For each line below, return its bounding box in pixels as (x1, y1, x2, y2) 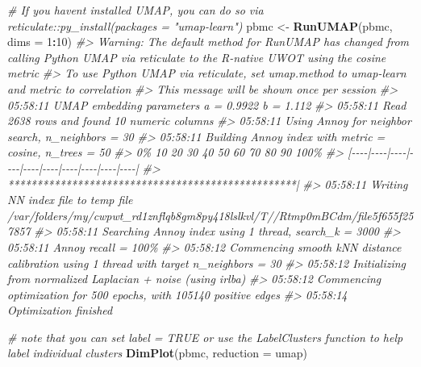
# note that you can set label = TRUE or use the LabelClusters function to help (7, 328, 403, 345)
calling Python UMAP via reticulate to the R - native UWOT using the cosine (7, 48, 386, 65)
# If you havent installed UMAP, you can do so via (7, 2, 264, 18)
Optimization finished (7, 302, 113, 319)
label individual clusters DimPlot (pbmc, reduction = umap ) (7, 344, 307, 361)
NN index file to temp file (7, 191, 133, 208)
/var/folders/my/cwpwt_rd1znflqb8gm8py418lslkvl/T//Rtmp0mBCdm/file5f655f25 (7, 206, 414, 223)
